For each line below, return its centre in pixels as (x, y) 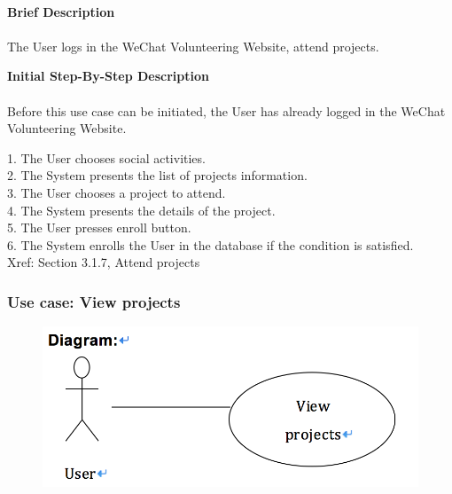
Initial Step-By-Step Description (108, 76)
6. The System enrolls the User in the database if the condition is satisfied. (210, 244)
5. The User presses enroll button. (99, 227)
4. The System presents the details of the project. (141, 210)
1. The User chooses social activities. (106, 157)
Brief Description (61, 11)
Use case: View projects (94, 301)
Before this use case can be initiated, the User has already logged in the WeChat (226, 110)
